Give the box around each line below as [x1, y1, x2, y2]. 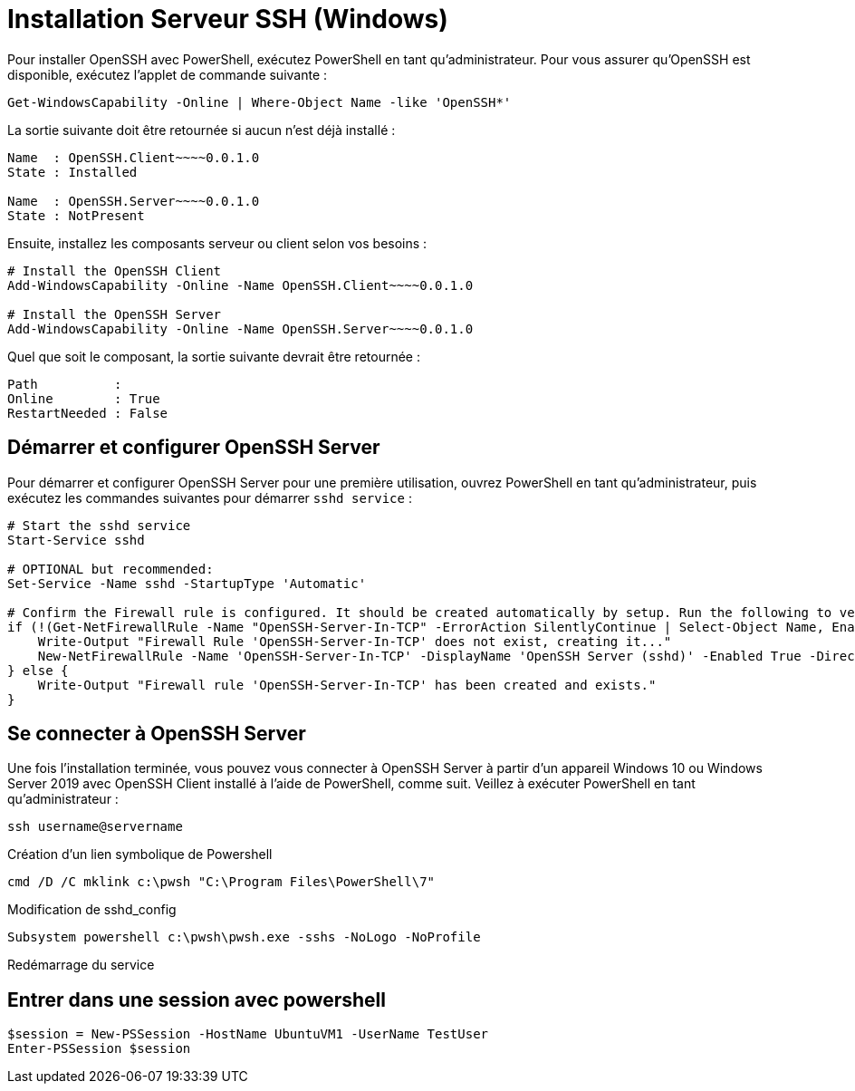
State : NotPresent [7, 208, 145, 223]
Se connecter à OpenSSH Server [7, 722, 306, 746]
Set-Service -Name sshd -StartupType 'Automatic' [7, 575, 367, 591]
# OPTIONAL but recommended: [7, 561, 214, 576]
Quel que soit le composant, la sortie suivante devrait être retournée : [7, 348, 420, 364]
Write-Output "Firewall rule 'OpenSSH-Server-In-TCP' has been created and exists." [37, 677, 657, 692]
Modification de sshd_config [7, 902, 177, 918]
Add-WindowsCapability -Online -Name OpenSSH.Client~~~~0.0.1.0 [7, 277, 474, 293]
